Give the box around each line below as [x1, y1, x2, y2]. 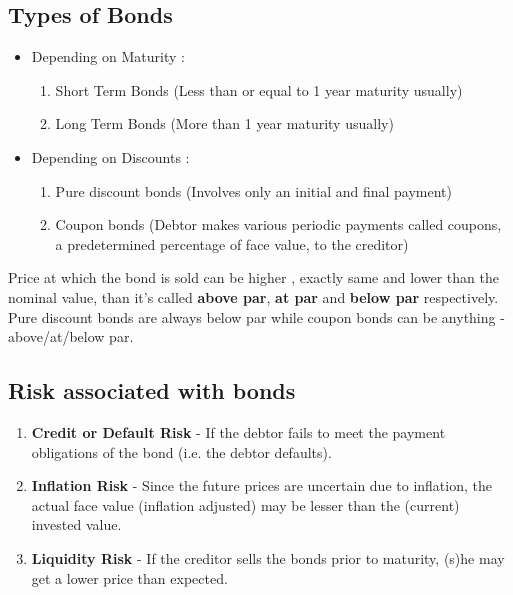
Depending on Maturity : [31, 46, 185, 67]
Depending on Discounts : [31, 146, 190, 167]
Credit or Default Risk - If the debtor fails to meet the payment [31, 421, 446, 442]
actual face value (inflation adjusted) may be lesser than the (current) [31, 494, 460, 515]
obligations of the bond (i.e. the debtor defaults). [31, 441, 332, 462]
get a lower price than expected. [31, 567, 228, 588]
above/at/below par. [8, 326, 134, 347]
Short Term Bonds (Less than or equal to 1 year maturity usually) [55, 79, 463, 100]
